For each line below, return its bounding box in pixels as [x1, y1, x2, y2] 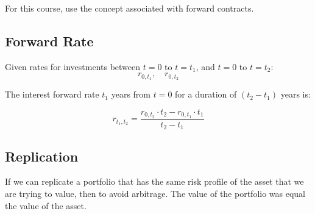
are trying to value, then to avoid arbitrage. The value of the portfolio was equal [5, 187, 306, 199]
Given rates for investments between [5, 60, 141, 73]
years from [111, 88, 151, 101]
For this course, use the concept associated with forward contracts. [5, 2, 254, 14]
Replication [5, 146, 79, 165]
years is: [280, 88, 311, 101]
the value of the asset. [5, 199, 87, 212]
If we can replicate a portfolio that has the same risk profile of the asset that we [5, 175, 304, 188]
